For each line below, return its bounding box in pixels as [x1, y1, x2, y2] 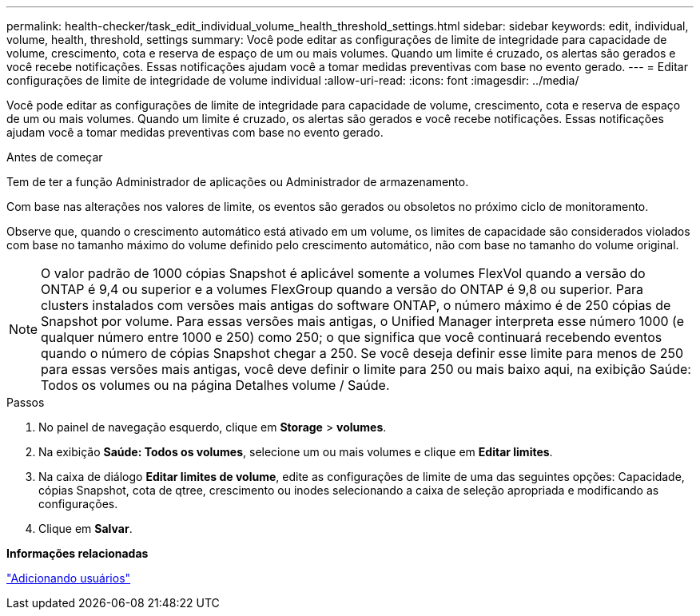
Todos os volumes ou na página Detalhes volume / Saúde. [41, 377, 390, 393]
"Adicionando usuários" [6, 571, 131, 585]
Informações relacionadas [6, 546, 149, 560]
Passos [6, 395, 45, 409]
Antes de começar [6, 150, 103, 164]
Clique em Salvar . [38, 522, 133, 535]
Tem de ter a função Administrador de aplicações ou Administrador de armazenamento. [6, 175, 469, 189]
